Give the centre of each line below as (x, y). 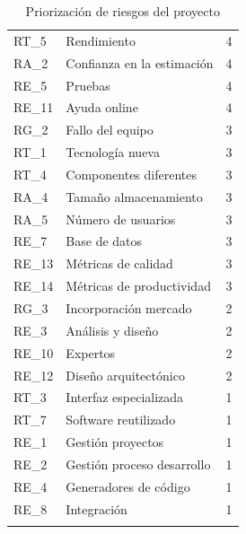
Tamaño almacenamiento (134, 196)
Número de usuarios (121, 219)
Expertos (91, 352)
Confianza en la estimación (140, 62)
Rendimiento (101, 40)
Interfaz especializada (125, 397)
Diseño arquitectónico (125, 375)
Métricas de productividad (138, 286)
